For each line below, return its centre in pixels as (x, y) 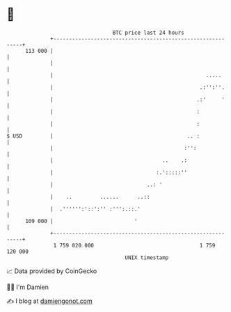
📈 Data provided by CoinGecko (52, 271)
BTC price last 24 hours (149, 33)
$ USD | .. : (103, 136)
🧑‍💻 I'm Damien (28, 287)
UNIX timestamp (147, 257)
